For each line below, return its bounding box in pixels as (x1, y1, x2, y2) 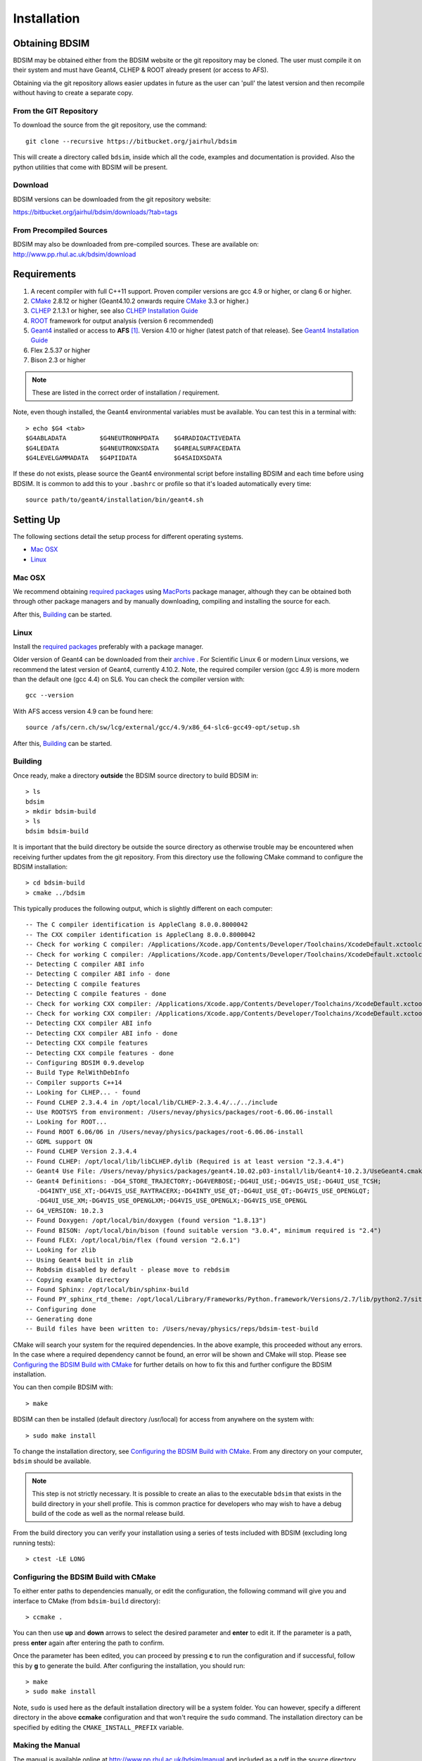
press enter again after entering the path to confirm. (13, 1638, 165, 1647)
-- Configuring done (25, 1305, 96, 1313)
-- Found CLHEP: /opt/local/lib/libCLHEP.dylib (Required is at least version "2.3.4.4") (25, 1157, 345, 1165)
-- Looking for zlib (25, 1246, 96, 1254)
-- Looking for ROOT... (25, 1118, 108, 1126)
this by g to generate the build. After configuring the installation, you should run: (13, 1661, 245, 1669)
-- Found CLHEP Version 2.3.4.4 (25, 1147, 137, 1155)
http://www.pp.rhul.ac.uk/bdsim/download (13, 250, 136, 259)
